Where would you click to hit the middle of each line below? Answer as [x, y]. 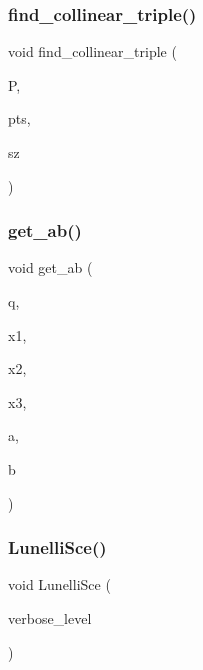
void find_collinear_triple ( [92, 51]
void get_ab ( [50, 267]
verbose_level [50, 617]
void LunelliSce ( [59, 584]
